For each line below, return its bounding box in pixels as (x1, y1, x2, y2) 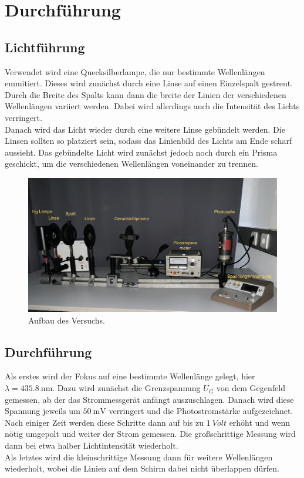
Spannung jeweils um (5, 405, 80, 417)
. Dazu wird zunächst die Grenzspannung (52, 382, 201, 394)
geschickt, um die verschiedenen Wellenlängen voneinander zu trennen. (5, 157, 258, 170)
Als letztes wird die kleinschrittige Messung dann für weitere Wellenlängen (5, 450, 273, 463)
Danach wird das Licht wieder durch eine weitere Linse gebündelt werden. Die (5, 123, 285, 135)
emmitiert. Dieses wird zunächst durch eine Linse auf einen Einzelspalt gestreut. (5, 77, 293, 89)
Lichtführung (5, 38, 85, 56)
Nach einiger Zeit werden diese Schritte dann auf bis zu (5, 416, 204, 428)
